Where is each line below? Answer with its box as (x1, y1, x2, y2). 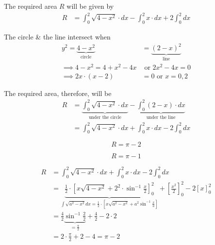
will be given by (66, 1, 114, 11)
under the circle (88, 115, 121, 120)
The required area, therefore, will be (4, 88, 112, 98)
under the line (146, 115, 176, 120)
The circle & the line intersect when (4, 31, 111, 41)
